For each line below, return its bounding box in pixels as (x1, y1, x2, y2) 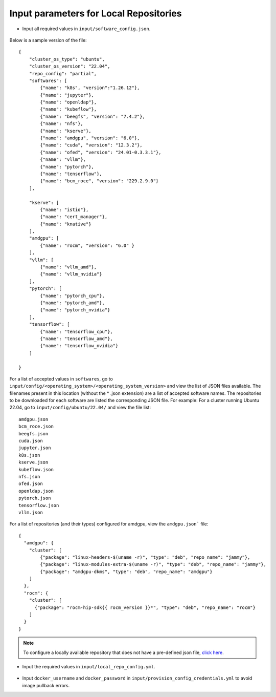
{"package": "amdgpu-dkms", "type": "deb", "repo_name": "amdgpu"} (40, 568, 213, 575)
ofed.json (18, 481, 43, 487)
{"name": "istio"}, (40, 206, 89, 213)
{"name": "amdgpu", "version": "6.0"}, (40, 135, 140, 141)
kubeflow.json (18, 467, 54, 472)
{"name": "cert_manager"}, (40, 214, 108, 220)
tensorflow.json (18, 502, 59, 508)
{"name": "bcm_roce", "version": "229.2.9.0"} (40, 178, 159, 184)
